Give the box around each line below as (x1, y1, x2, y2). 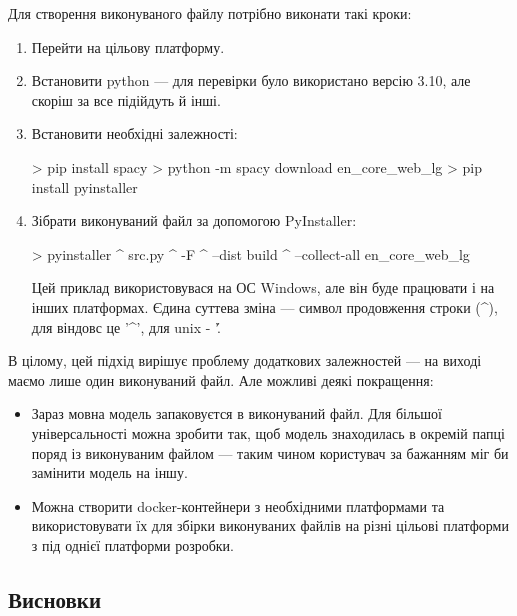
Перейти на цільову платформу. (31, 36, 225, 57)
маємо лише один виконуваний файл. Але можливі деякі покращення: (8, 369, 434, 390)
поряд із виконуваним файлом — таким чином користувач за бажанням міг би (31, 442, 509, 463)
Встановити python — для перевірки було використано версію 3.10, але (31, 70, 471, 91)
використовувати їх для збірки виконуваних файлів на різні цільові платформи (31, 515, 509, 536)
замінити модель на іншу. (31, 462, 188, 483)
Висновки (8, 583, 102, 614)
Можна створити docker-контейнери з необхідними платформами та (31, 495, 445, 516)
